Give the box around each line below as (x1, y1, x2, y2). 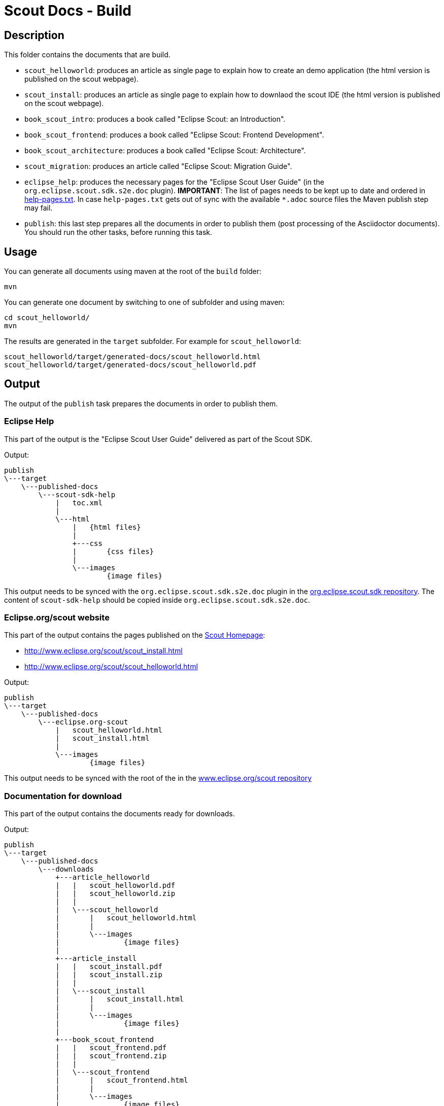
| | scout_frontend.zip (55, 1052, 167, 1060)
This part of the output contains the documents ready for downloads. (4, 809, 235, 818)
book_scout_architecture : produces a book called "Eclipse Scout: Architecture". (24, 146, 306, 155)
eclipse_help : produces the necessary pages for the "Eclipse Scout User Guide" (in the (24, 178, 324, 187)
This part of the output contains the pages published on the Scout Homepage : (4, 631, 265, 640)
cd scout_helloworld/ (4, 314, 90, 322)
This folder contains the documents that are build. (4, 50, 170, 59)
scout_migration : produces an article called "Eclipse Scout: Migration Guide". (24, 162, 292, 171)
